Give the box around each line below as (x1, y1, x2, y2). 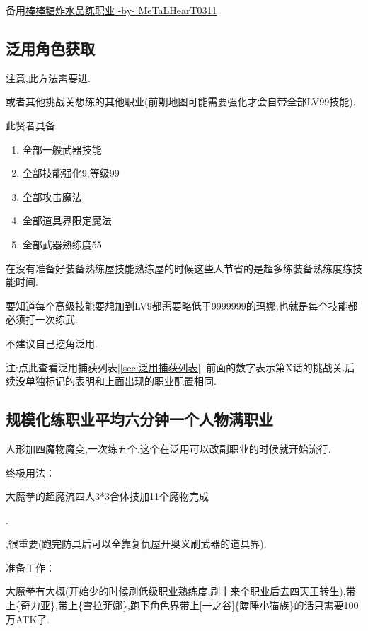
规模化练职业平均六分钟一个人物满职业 (6, 408, 273, 430)
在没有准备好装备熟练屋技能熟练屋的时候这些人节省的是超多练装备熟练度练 (6, 260, 352, 275)
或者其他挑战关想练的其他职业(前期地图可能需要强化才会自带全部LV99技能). (6, 94, 356, 109)
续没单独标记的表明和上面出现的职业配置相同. (6, 374, 217, 388)
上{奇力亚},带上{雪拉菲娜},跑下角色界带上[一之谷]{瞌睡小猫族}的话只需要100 (6, 598, 359, 613)
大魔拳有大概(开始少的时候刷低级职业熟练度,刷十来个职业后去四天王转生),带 (6, 584, 356, 598)
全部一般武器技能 (22, 141, 102, 156)
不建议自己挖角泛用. (6, 335, 98, 350)
